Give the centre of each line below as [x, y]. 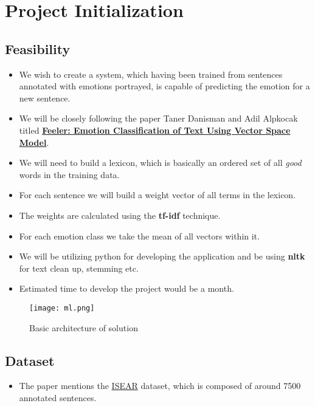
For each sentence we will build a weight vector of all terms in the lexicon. [157, 195]
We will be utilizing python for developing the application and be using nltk [162, 256]
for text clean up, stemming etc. [79, 268]
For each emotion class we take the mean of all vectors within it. [139, 236]
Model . [34, 142]
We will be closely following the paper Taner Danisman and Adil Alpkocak [158, 118]
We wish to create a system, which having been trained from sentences [151, 74]
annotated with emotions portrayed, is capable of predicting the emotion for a [164, 86]
